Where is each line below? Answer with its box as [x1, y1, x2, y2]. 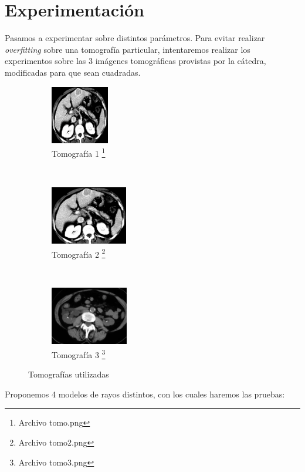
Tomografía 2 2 [52, 246, 106, 260]
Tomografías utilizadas [28, 368, 109, 380]
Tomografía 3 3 [52, 346, 106, 360]
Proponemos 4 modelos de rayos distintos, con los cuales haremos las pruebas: [5, 387, 285, 400]
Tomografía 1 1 [52, 146, 106, 159]
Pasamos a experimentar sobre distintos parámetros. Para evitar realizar [5, 32, 265, 44]
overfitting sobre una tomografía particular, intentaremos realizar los [5, 43, 250, 55]
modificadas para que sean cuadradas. [5, 66, 141, 78]
